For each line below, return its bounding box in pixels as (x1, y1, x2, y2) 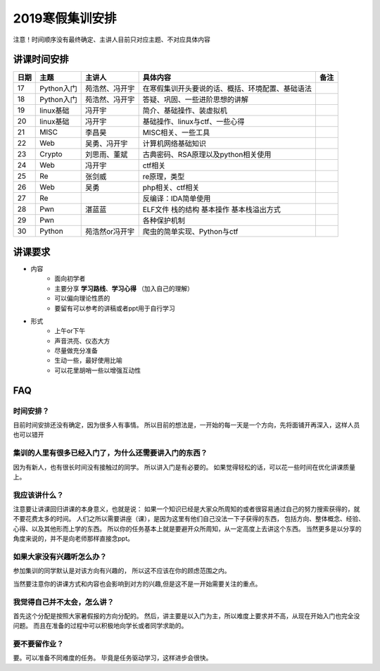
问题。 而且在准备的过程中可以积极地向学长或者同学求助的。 (13, 622, 188, 630)
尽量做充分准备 (54, 346, 98, 355)
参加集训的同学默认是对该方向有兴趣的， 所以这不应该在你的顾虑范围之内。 (13, 567, 231, 575)
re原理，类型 (142, 172, 185, 182)
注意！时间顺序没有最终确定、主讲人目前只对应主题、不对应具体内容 (13, 35, 210, 44)
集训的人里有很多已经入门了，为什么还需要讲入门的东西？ (13, 448, 208, 458)
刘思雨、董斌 (84, 150, 128, 160)
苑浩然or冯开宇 (84, 227, 135, 237)
